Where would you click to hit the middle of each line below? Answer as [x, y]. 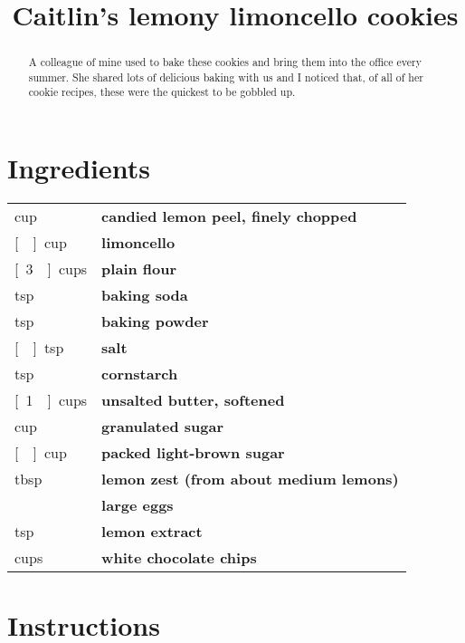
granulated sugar [162, 427]
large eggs [138, 505]
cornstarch [140, 374]
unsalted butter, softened [193, 400]
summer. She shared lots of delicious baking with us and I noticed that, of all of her [226, 77]
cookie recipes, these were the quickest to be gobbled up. [162, 92]
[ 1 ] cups [51, 400]
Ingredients [79, 168]
